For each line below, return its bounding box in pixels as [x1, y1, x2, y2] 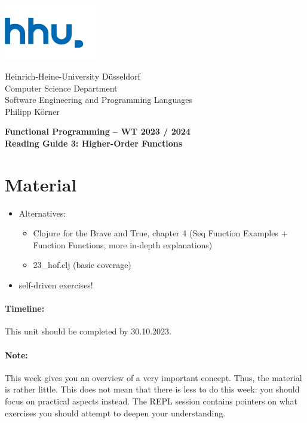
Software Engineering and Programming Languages [5, 93, 192, 106]
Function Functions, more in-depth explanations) [33, 238, 213, 251]
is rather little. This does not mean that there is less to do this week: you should [5, 383, 300, 395]
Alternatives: [19, 206, 66, 219]
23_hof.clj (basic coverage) [33, 258, 131, 271]
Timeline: [5, 302, 45, 315]
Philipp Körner [5, 105, 60, 117]
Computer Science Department [5, 81, 118, 94]
